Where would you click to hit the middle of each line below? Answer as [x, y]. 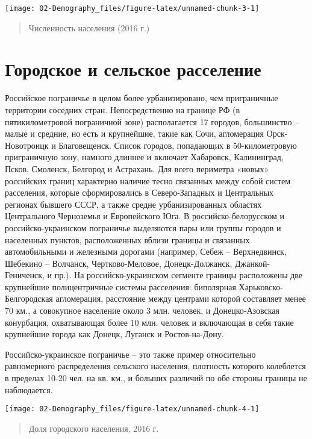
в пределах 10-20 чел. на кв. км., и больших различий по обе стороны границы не [156, 378]
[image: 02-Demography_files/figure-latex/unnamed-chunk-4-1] [132, 409]
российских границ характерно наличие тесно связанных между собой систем [148, 180]
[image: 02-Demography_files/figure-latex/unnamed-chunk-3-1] [132, 8]
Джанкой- [252, 263]
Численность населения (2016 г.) [89, 27]
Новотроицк [27, 145]
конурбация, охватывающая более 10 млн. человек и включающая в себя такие [149, 322]
